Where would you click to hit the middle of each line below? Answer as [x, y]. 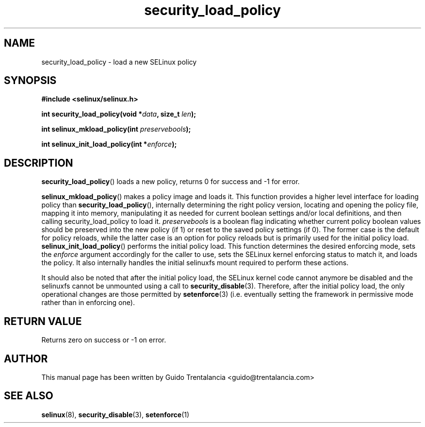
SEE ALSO [29, 396]
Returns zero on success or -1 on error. [104, 340]
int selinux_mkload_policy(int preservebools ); [116, 129]
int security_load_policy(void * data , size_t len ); [119, 114]
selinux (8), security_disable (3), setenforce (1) [115, 414]
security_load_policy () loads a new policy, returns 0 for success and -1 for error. [171, 182]
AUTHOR [26, 359]
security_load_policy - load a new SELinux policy [119, 62]
